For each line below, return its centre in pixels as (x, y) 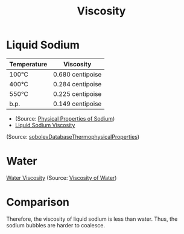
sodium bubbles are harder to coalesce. (56, 225)
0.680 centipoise (78, 74)
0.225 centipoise (78, 93)
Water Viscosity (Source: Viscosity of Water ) (62, 178)
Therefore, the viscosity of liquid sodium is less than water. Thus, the (92, 219)
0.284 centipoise (78, 84)
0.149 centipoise (78, 104)
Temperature (28, 64)
